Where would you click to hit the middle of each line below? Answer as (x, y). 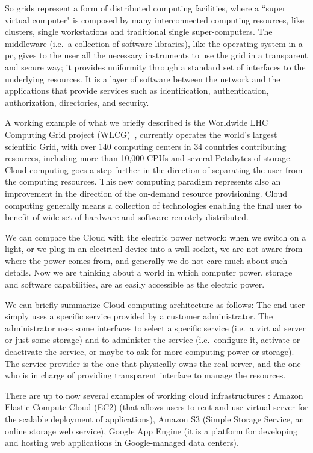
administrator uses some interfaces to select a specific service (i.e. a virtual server (155, 328)
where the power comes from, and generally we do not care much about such (146, 260)
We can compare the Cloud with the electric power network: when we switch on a (156, 237)
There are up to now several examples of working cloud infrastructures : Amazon (154, 395)
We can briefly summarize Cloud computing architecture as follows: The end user (155, 304)
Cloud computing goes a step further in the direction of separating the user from (154, 169)
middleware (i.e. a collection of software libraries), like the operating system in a (154, 43)
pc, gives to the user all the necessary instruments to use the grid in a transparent (156, 55)
